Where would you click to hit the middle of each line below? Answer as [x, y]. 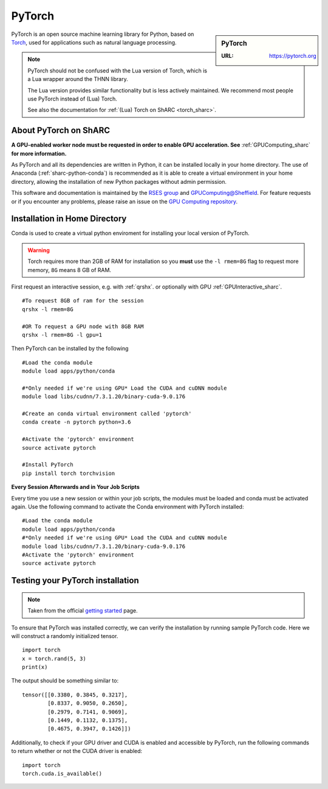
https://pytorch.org [293, 55]
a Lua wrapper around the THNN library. [78, 79]
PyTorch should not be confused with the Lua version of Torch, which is [118, 71]
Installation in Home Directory [69, 219]
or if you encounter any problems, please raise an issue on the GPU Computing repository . [125, 202]
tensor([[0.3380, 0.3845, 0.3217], [75, 695]
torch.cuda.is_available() [62, 773]
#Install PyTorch [48, 465]
